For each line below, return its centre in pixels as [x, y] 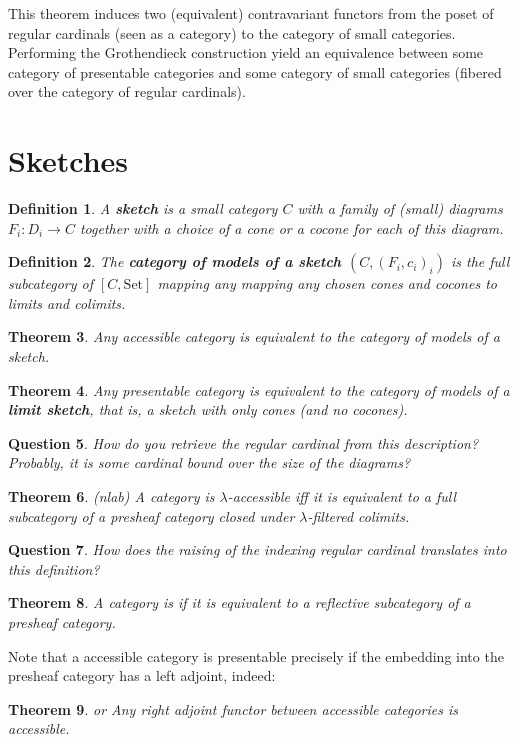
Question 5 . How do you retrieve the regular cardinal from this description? [243, 442]
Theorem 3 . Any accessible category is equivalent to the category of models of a [254, 336]
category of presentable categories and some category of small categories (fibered [255, 71]
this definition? [54, 568]
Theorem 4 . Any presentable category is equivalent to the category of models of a [259, 389]
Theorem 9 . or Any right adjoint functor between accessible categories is [233, 708]
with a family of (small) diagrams [400, 208]
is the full [480, 261]
